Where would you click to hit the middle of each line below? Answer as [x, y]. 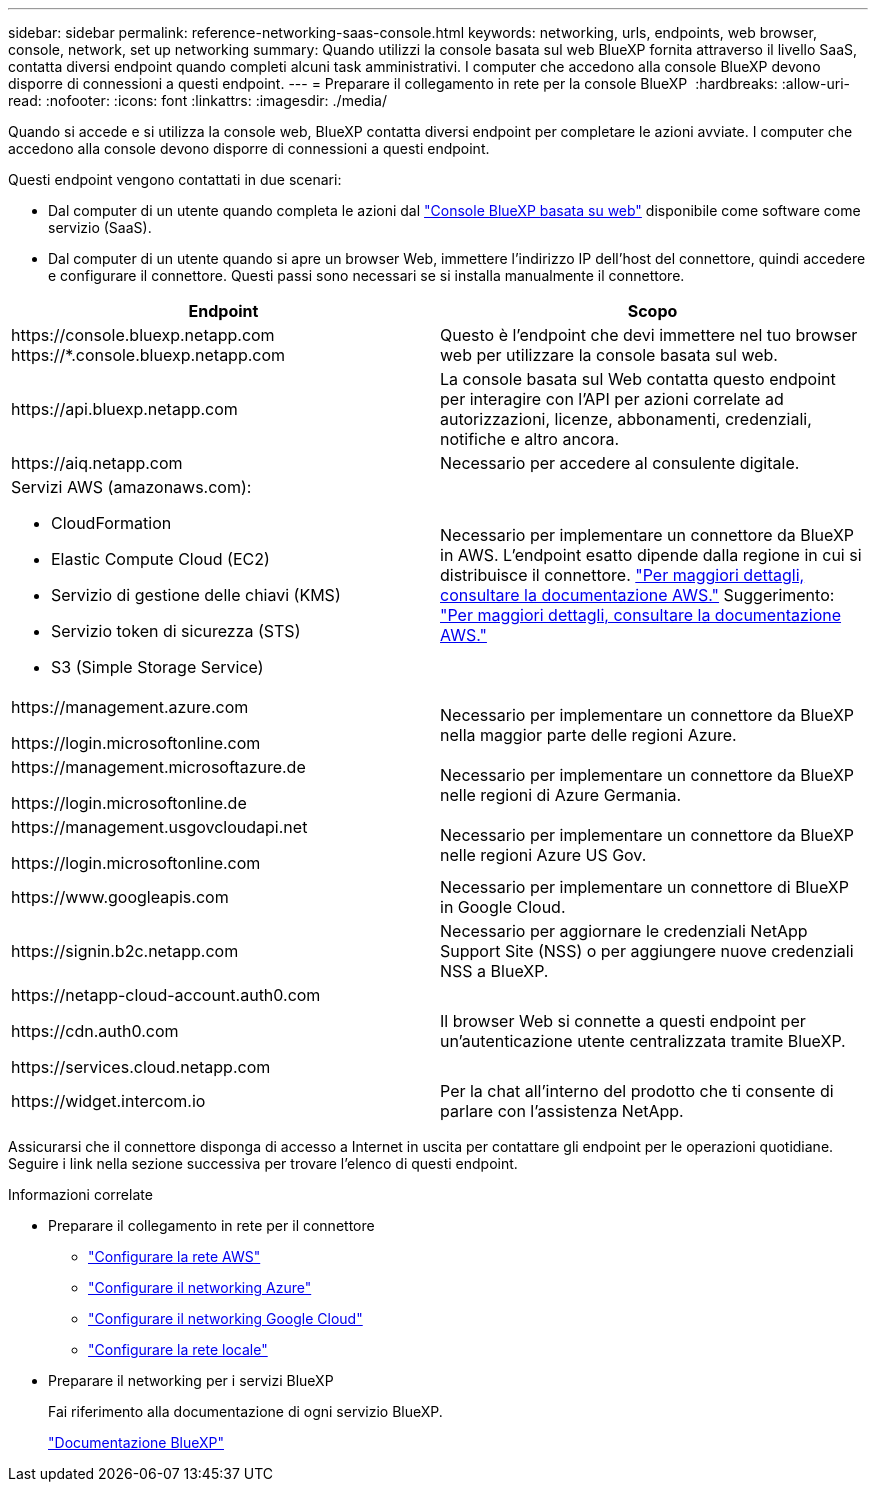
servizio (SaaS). [100, 227]
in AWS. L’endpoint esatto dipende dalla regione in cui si [651, 555]
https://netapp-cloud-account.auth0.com [166, 995]
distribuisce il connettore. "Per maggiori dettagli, [622, 575]
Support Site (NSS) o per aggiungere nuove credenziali [647, 951]
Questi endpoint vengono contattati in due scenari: [175, 179]
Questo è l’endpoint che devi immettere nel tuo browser [649, 335]
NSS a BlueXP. [494, 971]
